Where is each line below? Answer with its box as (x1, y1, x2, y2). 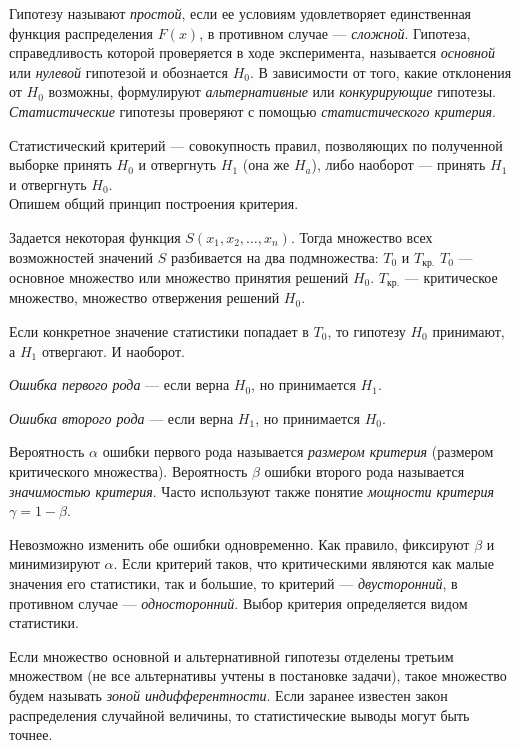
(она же (242, 154, 290, 175)
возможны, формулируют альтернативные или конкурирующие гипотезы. (48, 81, 497, 102)
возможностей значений (9, 246, 153, 267)
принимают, (432, 321, 505, 342)
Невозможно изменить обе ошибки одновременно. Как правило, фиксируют (9, 533, 470, 554)
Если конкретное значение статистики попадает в (9, 321, 309, 342)
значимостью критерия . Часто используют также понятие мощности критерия (9, 480, 494, 501)
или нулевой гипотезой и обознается (9, 61, 228, 82)
